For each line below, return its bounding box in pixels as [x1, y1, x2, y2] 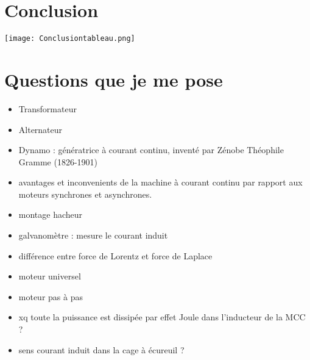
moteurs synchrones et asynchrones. [18, 187, 152, 200]
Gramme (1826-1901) [18, 155, 98, 168]
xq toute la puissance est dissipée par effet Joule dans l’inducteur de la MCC [18, 311, 306, 323]
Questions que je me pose [4, 67, 223, 92]
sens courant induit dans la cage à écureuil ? [18, 343, 185, 356]
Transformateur [18, 102, 77, 115]
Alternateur [18, 123, 63, 135]
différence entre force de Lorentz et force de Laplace [18, 249, 213, 262]
